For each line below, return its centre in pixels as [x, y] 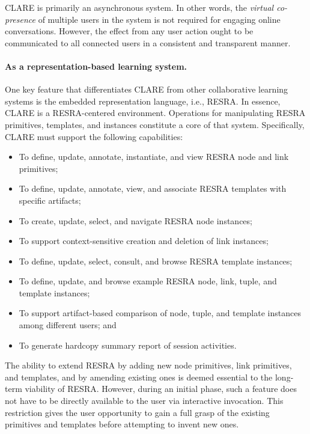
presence [20, 19]
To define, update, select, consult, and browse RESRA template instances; [156, 261]
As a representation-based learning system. [96, 66]
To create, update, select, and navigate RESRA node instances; [135, 220]
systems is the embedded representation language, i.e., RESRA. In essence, [143, 101]
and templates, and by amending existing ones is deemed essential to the [139, 377]
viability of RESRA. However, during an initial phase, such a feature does [161, 389]
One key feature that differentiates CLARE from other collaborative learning [147, 89]
